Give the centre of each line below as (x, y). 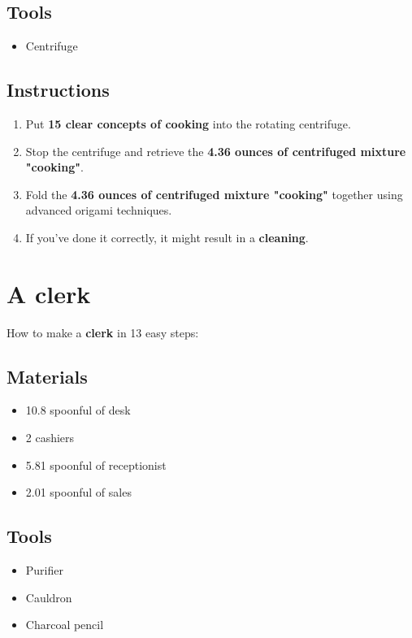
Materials (47, 376)
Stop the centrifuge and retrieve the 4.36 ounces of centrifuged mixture (216, 151)
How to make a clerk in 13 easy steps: (103, 332)
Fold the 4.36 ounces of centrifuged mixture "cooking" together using (214, 194)
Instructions (58, 90)
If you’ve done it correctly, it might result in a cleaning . (167, 237)
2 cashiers (50, 438)
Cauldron (49, 597)
